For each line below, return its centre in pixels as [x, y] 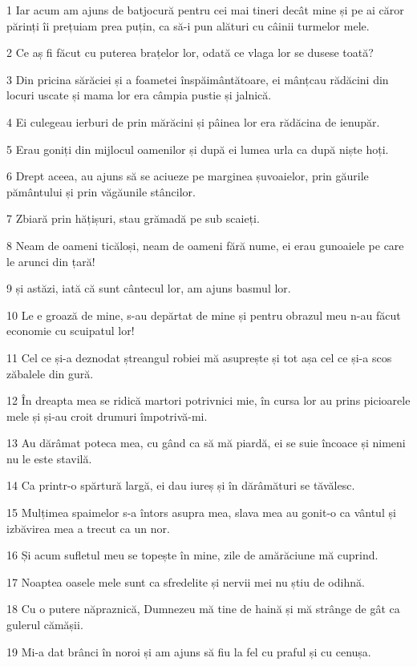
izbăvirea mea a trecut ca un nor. [88, 528]
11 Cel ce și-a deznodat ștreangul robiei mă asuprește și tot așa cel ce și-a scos [199, 357]
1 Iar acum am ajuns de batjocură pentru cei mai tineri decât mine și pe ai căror [205, 10]
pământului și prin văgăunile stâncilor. [101, 191]
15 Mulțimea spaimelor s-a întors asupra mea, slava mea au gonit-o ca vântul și [201, 513]
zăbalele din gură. [50, 373]
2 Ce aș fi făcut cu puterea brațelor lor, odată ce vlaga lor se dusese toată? [190, 52]
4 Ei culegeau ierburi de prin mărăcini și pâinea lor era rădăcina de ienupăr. [193, 121]
